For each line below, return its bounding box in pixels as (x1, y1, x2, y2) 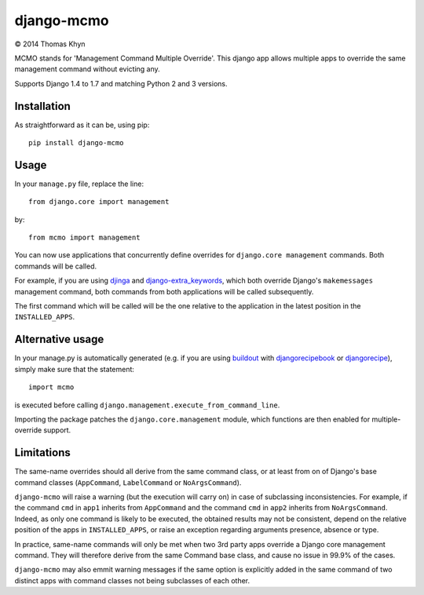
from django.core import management (28, 197, 170, 206)
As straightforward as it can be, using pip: (14, 120, 150, 130)
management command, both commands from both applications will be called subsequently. (14, 287, 314, 296)
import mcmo (28, 383, 75, 392)
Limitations (14, 446, 71, 459)
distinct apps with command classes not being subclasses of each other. (14, 575, 250, 585)
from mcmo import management (28, 233, 141, 243)
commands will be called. (14, 261, 97, 271)
